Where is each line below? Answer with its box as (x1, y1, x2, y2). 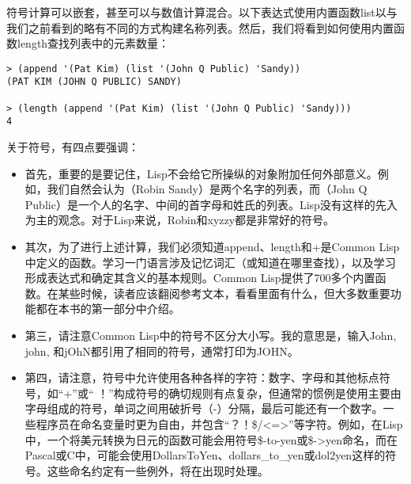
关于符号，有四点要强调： (6, 139, 139, 155)
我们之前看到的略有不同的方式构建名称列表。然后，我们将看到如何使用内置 (6, 19, 394, 36)
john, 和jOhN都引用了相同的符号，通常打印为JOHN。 (25, 342, 299, 359)
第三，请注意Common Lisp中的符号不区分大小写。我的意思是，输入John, (25, 327, 397, 343)
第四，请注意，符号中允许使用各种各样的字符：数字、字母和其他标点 (25, 369, 379, 386)
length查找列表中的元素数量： (17, 35, 170, 51)
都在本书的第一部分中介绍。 (36, 300, 180, 317)
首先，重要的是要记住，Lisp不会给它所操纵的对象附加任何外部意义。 (25, 165, 378, 181)
